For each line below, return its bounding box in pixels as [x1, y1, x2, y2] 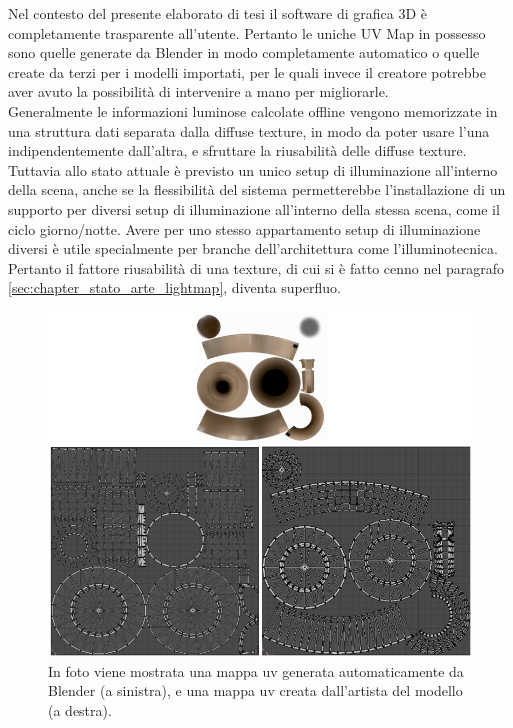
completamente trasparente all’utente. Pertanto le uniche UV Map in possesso [8, 22, 486, 43]
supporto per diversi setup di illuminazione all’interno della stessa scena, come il [8, 198, 500, 219]
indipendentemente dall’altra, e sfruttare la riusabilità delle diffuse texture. [8, 140, 467, 161]
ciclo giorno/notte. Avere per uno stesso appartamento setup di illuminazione [8, 218, 481, 239]
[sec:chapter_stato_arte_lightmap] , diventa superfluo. [8, 277, 341, 298]
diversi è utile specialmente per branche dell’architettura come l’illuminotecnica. [8, 238, 498, 259]
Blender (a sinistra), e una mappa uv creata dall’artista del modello [48, 680, 463, 701]
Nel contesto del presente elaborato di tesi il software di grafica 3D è [8, 3, 428, 23]
